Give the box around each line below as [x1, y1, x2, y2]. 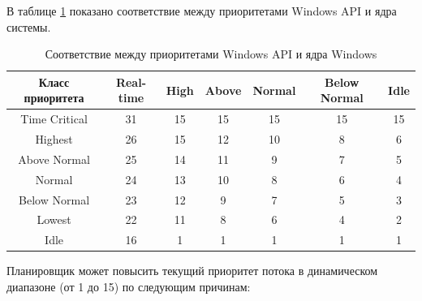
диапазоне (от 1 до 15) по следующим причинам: [6, 277, 251, 295]
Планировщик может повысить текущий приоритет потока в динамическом [6, 262, 378, 279]
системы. [6, 18, 51, 35]
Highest [35, 131, 73, 148]
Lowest [37, 211, 71, 228]
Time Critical [20, 110, 88, 127]
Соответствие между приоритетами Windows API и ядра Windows [45, 45, 377, 62]
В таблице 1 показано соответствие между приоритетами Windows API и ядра [6, 2, 397, 19]
